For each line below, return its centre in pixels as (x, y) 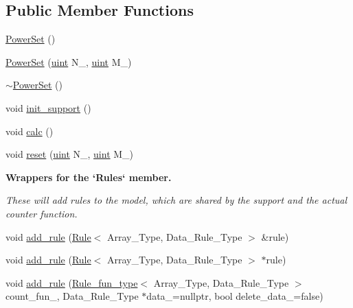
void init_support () (48, 107)
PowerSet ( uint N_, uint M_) (69, 61)
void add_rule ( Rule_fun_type (72, 282)
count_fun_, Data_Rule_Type (72, 296)
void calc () (30, 131)
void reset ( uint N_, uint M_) (70, 154)
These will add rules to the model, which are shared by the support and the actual (176, 200)
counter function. (42, 213)
